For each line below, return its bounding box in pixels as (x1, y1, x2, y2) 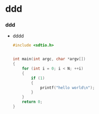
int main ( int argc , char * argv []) (12, 57, 86, 62)
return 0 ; (22, 99, 43, 105)
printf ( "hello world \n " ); (40, 85, 95, 90)
